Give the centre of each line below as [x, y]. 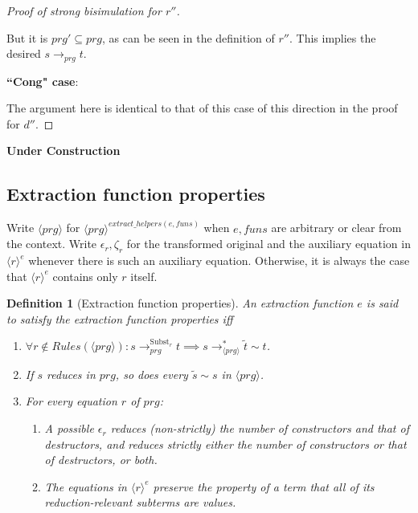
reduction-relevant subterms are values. [140, 502]
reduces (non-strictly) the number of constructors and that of [260, 428]
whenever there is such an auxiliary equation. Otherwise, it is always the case [219, 261]
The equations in [86, 486]
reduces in [71, 374]
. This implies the [332, 37]
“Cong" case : [43, 81]
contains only [85, 276]
